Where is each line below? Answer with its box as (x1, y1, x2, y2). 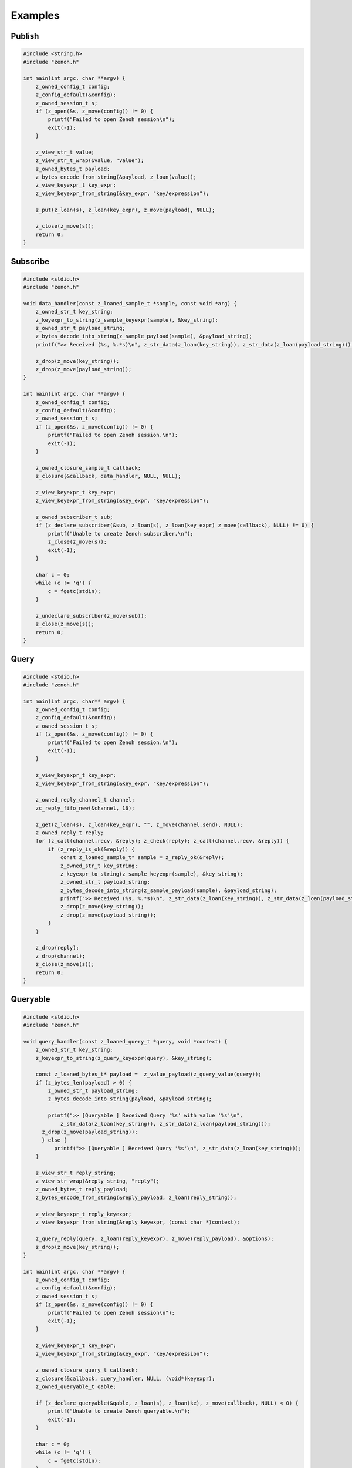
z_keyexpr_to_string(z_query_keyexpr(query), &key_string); (35, 1055, 212, 1061)
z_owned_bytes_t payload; (35, 165, 110, 172)
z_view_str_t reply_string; (35, 1169, 117, 1176)
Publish (11, 31, 39, 41)
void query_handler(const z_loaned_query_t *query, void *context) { (23, 1038, 228, 1045)
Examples (11, 9, 60, 22)
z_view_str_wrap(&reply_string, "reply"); (35, 1178, 160, 1184)
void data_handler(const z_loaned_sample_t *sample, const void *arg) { (23, 300, 237, 307)
